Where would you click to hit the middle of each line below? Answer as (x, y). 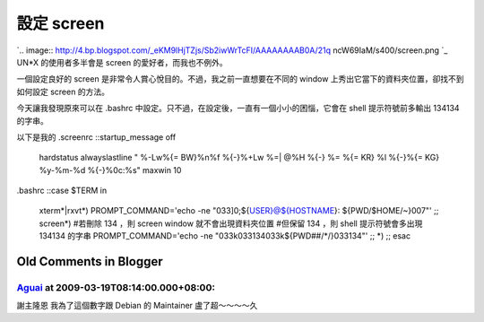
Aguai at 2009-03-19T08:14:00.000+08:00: (116, 288)
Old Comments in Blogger (90, 261)
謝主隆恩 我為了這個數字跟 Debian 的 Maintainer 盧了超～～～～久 (137, 306)
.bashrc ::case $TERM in (62, 191)
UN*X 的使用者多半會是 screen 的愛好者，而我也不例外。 (122, 62)
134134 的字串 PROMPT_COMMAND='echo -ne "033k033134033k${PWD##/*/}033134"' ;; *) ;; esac (225, 236)
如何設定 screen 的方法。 (63, 91)
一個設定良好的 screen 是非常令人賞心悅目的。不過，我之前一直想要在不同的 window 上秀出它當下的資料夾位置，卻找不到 (241, 79)
